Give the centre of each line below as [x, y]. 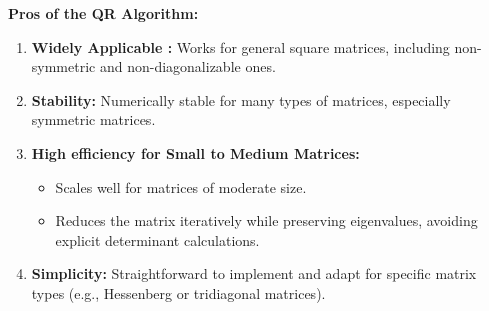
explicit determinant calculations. [157, 239]
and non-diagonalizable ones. [187, 66]
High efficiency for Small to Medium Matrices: [195, 152]
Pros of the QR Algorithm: [103, 13]
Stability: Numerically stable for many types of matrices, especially [241, 99]
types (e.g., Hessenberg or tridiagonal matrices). [178, 292]
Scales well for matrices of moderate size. [181, 186]
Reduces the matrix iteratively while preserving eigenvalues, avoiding [266, 220]
